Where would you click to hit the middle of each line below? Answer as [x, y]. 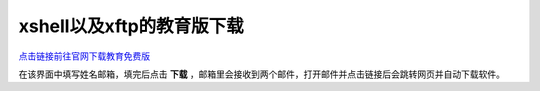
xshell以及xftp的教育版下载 [131, 26]
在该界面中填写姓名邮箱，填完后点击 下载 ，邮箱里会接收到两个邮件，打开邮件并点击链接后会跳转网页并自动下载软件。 [261, 74]
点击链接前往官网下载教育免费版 [84, 56]
